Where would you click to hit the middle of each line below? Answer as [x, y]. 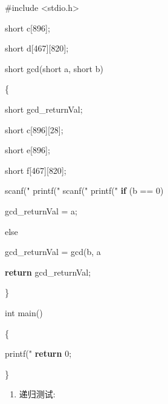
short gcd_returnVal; [44, 109]
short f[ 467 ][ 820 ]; [36, 170]
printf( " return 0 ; [38, 353]
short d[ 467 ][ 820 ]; [37, 48]
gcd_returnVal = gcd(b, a [53, 252]
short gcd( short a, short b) [54, 68]
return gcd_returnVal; [48, 272]
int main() [24, 312]
